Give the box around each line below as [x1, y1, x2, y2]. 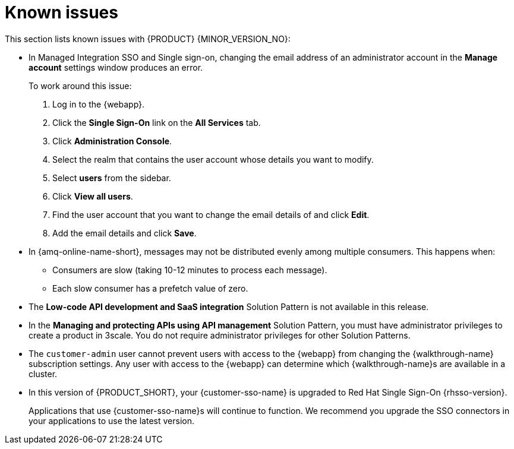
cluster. [29, 368, 58, 379]
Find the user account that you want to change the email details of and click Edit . [52, 209, 370, 220]
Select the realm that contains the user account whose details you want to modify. [52, 154, 374, 165]
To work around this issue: [29, 80, 132, 91]
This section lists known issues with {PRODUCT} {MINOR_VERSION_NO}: [5, 33, 291, 44]
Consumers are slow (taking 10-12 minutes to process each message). [52, 264, 327, 275]
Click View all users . [52, 191, 133, 201]
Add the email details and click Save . [52, 227, 197, 238]
